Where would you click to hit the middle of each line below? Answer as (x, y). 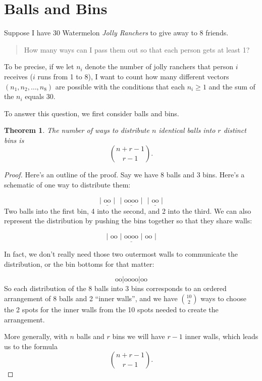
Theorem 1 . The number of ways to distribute (77, 130)
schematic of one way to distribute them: (67, 185)
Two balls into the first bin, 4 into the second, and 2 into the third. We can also (128, 210)
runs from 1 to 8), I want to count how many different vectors (133, 76)
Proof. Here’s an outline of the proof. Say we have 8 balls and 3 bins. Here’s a (124, 175)
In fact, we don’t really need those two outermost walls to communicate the (121, 254)
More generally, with (36, 336)
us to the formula (31, 346)
